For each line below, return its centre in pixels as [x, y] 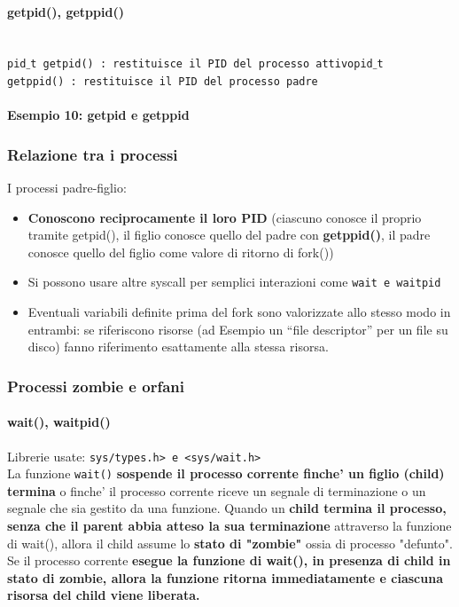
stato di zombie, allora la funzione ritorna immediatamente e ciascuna [225, 577]
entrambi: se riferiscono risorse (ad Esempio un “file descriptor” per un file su [238, 329]
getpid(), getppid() [66, 11]
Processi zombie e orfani [96, 386]
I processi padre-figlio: [67, 188]
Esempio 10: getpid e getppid [98, 115]
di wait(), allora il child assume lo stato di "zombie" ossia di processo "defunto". [230, 543]
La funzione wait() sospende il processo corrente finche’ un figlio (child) [226, 473]
